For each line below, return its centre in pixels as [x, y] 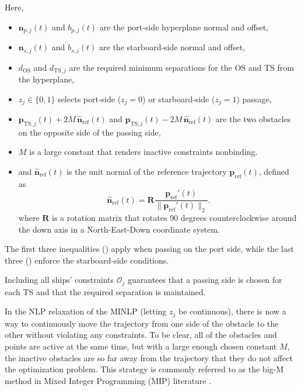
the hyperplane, [46, 79]
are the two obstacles [253, 119]
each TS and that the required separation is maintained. [105, 291]
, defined [274, 171]
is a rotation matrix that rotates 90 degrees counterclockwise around [174, 217]
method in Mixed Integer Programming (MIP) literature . [108, 380]
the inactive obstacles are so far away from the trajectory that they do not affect [149, 357]
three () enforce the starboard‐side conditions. [87, 260]
